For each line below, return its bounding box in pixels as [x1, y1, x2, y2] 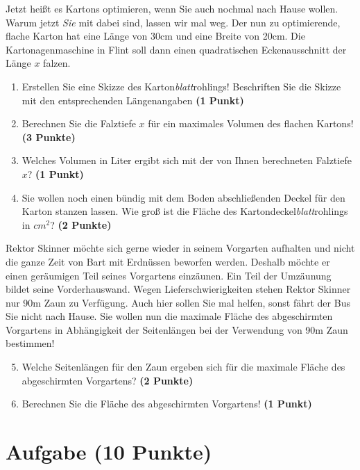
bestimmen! [6, 336, 55, 350]
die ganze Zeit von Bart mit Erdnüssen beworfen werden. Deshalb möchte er [6, 254, 330, 268]
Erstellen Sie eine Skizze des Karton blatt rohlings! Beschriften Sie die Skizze [22, 79, 341, 93]
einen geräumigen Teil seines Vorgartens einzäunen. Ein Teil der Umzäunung [6, 268, 332, 282]
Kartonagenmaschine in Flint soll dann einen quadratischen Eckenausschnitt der [6, 42, 347, 56]
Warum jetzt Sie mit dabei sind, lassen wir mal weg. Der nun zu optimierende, [6, 15, 341, 29]
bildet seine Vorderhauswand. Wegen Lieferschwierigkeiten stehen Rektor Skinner [6, 282, 351, 296]
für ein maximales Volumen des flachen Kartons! [148, 116, 354, 131]
